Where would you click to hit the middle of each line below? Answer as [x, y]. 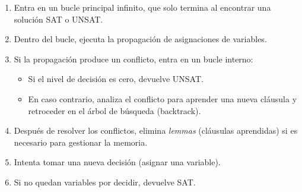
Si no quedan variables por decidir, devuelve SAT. [105, 182]
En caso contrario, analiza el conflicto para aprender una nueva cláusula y [163, 98]
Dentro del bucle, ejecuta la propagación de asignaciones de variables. [140, 39]
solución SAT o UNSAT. [58, 19]
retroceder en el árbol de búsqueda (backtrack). [115, 110]
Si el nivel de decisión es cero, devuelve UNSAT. [116, 79]
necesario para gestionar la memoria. [81, 142]
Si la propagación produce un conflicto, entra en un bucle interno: [133, 59]
